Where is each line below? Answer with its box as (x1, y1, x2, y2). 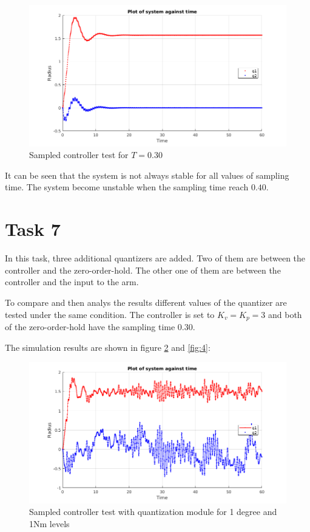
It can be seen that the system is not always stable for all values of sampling (5, 168, 289, 181)
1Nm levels (29, 517, 70, 530)
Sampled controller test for (29, 148, 129, 161)
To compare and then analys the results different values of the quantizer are (5, 295, 287, 308)
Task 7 (5, 216, 61, 241)
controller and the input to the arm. (5, 275, 139, 288)
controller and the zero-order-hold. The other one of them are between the (5, 263, 281, 276)
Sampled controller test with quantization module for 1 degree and (29, 505, 277, 518)
